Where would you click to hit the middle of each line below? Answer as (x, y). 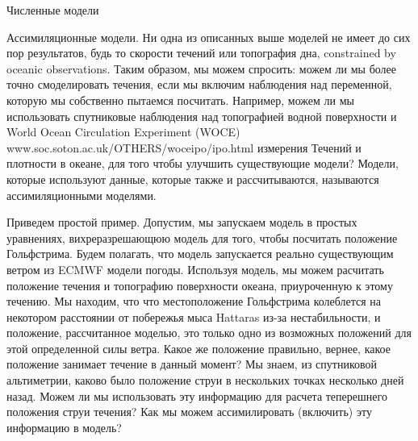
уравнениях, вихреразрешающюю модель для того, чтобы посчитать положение (202, 237)
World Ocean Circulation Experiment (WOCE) (123, 132)
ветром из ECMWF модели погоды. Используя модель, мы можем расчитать (195, 269)
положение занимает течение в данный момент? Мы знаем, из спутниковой (192, 364)
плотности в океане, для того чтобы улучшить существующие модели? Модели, (203, 163)
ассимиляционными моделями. (82, 195)
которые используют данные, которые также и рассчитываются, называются (193, 179)
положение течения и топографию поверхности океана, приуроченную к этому (200, 285)
